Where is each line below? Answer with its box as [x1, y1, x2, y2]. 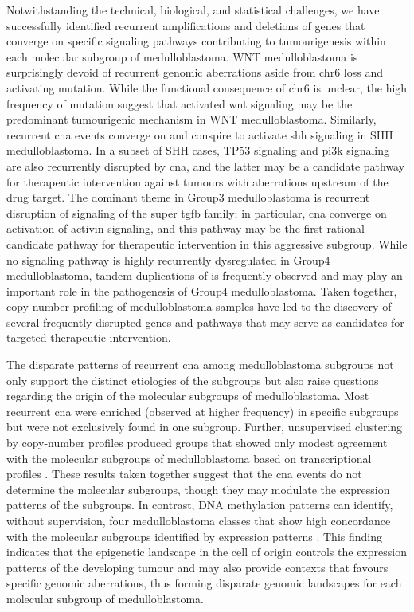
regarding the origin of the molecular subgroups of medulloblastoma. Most [6, 387, 369, 404]
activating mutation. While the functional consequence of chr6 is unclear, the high [6, 79, 408, 96]
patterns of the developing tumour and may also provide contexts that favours [6, 559, 389, 575]
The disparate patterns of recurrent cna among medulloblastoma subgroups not [6, 356, 394, 373]
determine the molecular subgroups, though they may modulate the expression [6, 481, 390, 497]
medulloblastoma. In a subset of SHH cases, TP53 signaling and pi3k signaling [6, 142, 390, 159]
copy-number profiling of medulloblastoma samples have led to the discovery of [6, 298, 392, 315]
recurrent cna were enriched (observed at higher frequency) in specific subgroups [6, 402, 399, 419]
